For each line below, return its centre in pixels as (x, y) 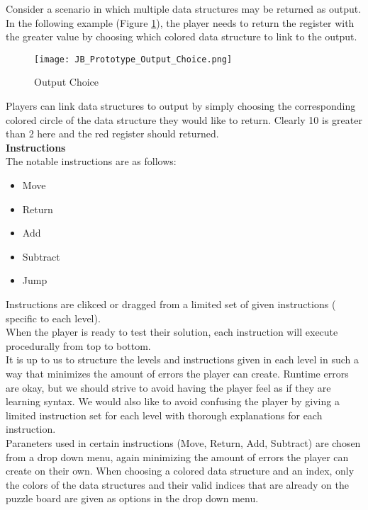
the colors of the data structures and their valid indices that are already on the (177, 484)
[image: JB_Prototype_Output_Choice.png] (133, 59)
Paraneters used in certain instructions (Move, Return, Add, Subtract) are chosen (183, 442)
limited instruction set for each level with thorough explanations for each (164, 415)
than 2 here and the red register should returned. (112, 134)
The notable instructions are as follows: (91, 161)
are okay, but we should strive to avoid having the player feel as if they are (168, 387)
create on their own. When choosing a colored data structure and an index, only (180, 471)
